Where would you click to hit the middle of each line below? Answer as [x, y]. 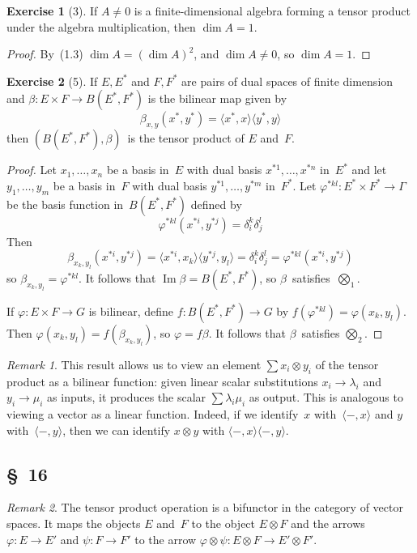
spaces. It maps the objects [74, 523]
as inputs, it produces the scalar [127, 397]
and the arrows [328, 523]
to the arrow [166, 539]
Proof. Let [32, 170]
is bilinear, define [131, 311]
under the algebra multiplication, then [101, 26]
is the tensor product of [186, 138]
